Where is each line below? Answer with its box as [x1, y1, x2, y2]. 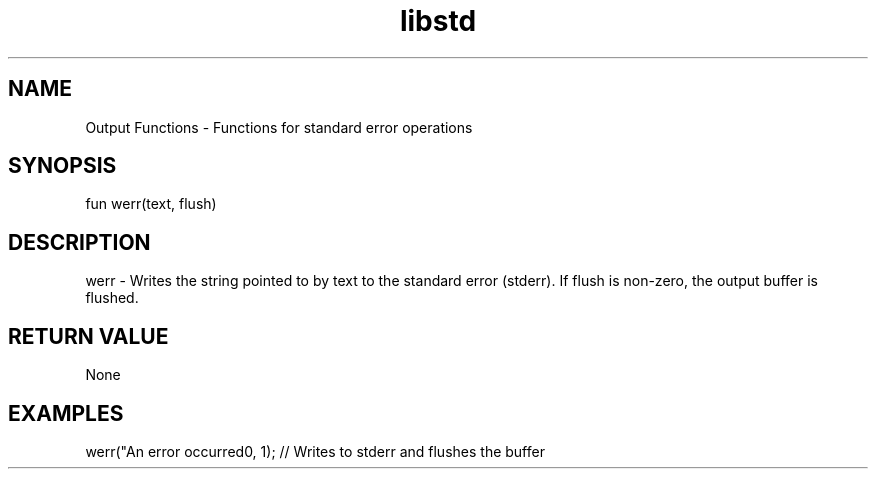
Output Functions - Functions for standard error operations [85, 118, 473, 136]
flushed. [85, 289, 139, 307]
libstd [399, 4, 477, 38]
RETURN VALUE [8, 323, 169, 349]
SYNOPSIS [8, 153, 117, 179]
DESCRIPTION [8, 229, 151, 255]
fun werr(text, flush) [85, 195, 217, 213]
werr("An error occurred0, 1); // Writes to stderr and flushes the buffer [85, 442, 545, 460]
